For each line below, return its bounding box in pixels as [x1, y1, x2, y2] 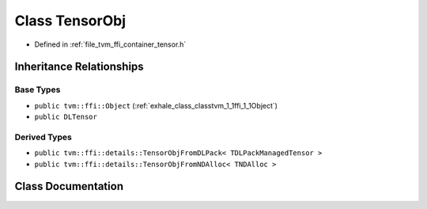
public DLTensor [34, 112, 98, 122]
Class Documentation [14, 180, 124, 193]
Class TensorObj [14, 12, 127, 29]
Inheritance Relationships [14, 60, 144, 74]
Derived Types [14, 131, 73, 142]
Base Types [14, 84, 61, 95]
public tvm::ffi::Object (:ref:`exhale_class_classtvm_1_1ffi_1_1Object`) [34, 101, 278, 110]
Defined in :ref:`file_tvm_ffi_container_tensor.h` [34, 40, 187, 49]
